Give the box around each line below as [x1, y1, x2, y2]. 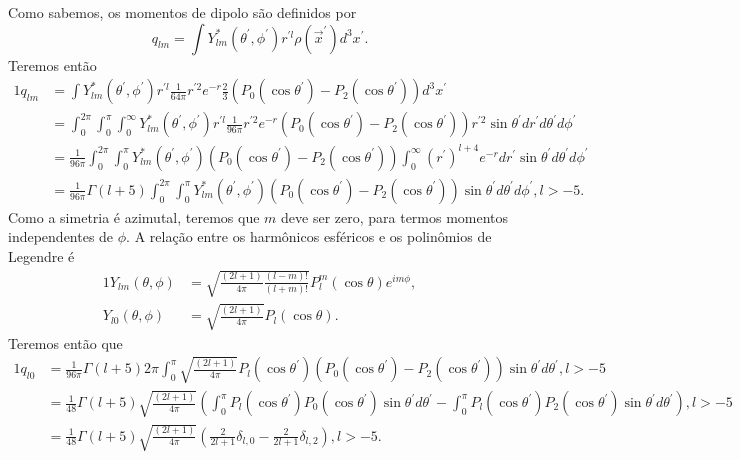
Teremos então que [8, 332, 123, 353]
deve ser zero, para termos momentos [281, 206, 509, 227]
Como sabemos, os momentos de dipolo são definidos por [8, 2, 357, 22]
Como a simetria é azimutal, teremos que [8, 206, 260, 227]
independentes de [8, 226, 114, 247]
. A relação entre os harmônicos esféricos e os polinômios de [126, 226, 492, 247]
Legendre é [8, 246, 75, 266]
